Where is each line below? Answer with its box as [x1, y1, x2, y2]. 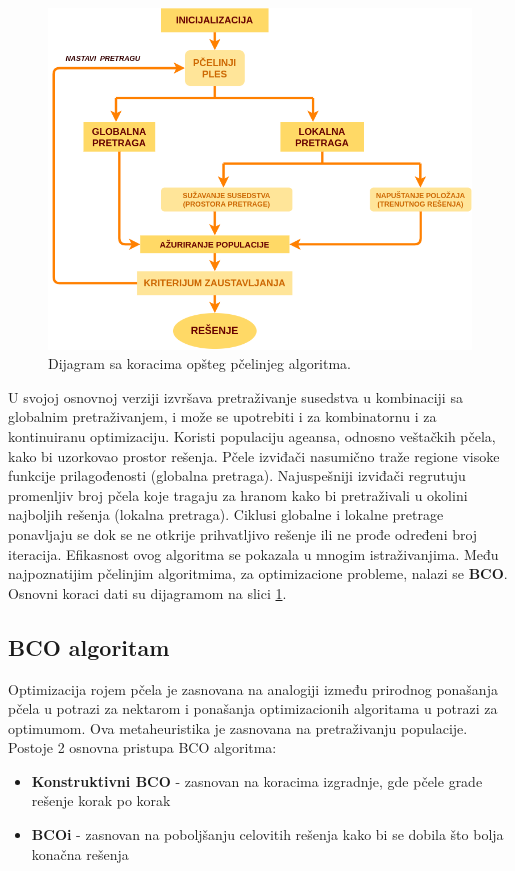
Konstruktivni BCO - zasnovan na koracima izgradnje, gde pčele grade [31, 770, 483, 791]
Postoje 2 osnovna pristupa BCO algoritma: [8, 737, 277, 758]
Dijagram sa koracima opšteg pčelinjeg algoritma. [48, 353, 352, 374]
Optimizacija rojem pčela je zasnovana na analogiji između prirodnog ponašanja [8, 678, 498, 699]
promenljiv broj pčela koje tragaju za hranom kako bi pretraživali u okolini [8, 484, 468, 505]
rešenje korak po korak [31, 790, 171, 811]
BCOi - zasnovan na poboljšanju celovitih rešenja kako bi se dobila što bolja [31, 824, 504, 845]
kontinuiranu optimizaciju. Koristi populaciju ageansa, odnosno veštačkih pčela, [8, 425, 496, 446]
